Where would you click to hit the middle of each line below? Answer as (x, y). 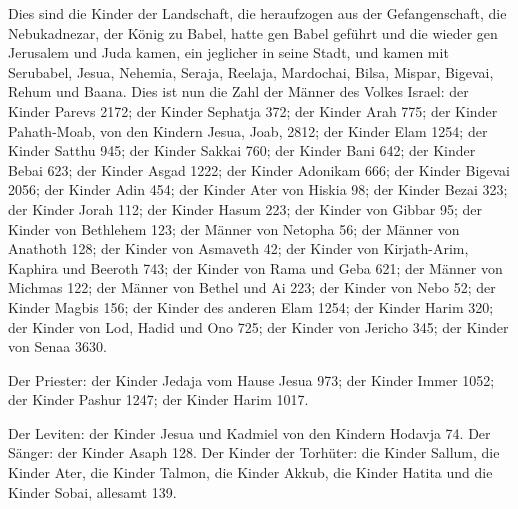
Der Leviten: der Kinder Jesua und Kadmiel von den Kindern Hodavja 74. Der (249, 432)
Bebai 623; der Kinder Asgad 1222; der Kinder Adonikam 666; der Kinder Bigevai (259, 169)
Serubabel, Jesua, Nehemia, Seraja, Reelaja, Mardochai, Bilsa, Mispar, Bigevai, (251, 71)
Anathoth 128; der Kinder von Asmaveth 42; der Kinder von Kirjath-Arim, (238, 248)
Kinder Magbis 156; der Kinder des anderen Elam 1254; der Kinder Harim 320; (251, 306)
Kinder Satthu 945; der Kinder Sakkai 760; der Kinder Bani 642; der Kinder (242, 150)
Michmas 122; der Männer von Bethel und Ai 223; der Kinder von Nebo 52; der (252, 287)
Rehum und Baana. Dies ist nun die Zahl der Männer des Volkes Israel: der (238, 91)
